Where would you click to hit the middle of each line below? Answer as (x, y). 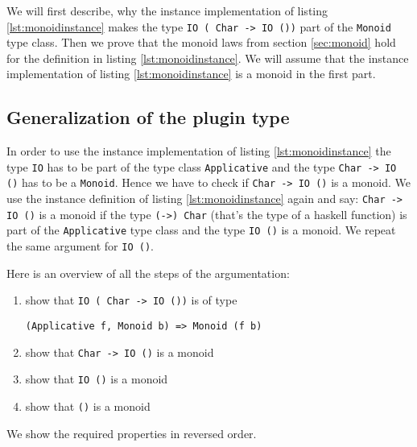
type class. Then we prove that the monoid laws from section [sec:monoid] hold (201, 42)
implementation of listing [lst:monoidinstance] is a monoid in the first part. (191, 74)
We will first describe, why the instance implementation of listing (167, 10)
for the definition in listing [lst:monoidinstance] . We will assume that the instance (208, 58)
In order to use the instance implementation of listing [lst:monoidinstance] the (199, 151)
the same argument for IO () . (80, 246)
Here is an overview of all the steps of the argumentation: (148, 273)
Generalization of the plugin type (148, 117)
